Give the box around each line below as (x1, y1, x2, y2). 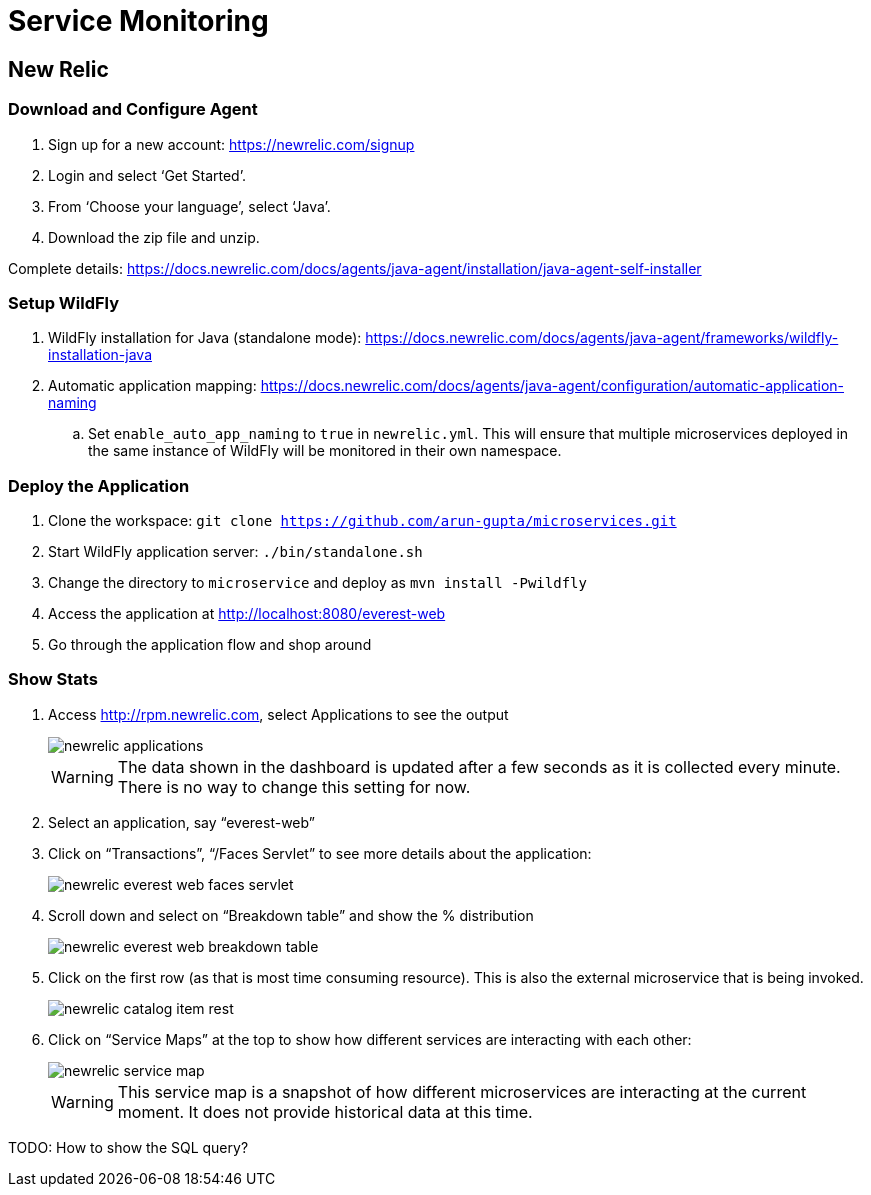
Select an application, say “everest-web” (48, 813, 315, 831)
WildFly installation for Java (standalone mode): (48, 329, 362, 347)
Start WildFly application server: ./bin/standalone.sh (48, 543, 423, 561)
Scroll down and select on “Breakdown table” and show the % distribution (48, 906, 534, 924)
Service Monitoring (8, 4, 269, 38)
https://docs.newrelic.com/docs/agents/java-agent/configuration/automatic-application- (260, 377, 845, 395)
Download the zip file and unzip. (48, 228, 260, 246)
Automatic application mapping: (48, 377, 257, 395)
